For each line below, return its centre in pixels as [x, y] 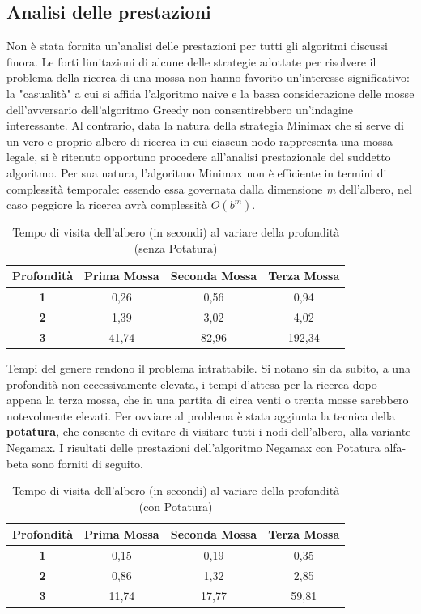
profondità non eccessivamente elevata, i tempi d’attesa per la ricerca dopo [192, 384]
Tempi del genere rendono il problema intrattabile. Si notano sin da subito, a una [208, 367]
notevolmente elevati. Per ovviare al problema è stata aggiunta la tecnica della [201, 415]
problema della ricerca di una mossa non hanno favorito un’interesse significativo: [208, 77]
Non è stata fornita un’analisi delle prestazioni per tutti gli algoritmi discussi [197, 46]
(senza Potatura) [176, 247]
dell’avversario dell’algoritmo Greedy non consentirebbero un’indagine [180, 109]
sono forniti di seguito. [87, 463]
